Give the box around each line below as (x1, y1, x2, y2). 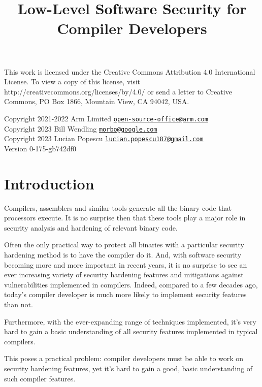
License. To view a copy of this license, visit (4, 76, 141, 87)
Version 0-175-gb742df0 (4, 143, 77, 153)
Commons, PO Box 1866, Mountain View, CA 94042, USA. (4, 96, 189, 107)
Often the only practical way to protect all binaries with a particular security (4, 239, 244, 250)
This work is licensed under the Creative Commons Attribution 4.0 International (4, 66, 255, 77)
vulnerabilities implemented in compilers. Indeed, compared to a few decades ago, (4, 279, 258, 289)
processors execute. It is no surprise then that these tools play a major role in (4, 212, 246, 223)
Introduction (4, 173, 94, 193)
